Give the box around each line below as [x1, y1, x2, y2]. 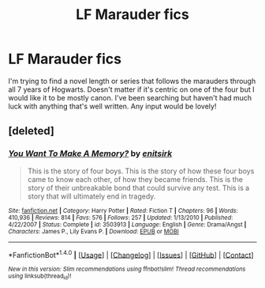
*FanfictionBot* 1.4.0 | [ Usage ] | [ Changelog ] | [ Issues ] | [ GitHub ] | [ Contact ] [8, 248, 254, 260]
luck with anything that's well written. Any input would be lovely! [8, 101, 217, 111]
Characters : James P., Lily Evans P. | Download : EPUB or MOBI [8, 227, 179, 235]
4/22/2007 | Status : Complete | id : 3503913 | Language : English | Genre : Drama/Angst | [8, 220, 247, 229]
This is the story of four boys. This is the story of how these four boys [27, 166, 255, 176]
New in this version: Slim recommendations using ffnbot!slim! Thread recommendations [8, 265, 246, 274]
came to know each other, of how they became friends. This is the [27, 174, 243, 184]
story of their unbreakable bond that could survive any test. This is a [27, 183, 250, 192]
